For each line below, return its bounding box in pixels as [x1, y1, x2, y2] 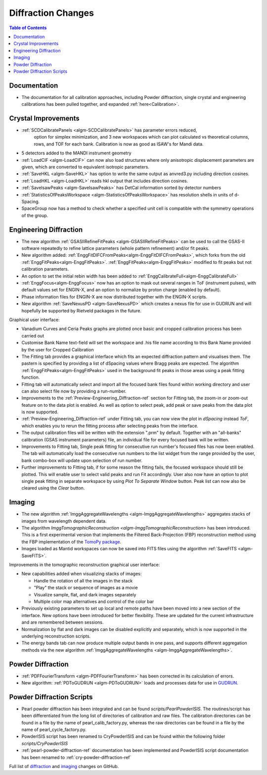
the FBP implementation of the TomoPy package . [21, 538, 121, 544]
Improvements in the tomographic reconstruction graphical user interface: [9, 562, 160, 568]
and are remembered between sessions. [21, 619, 104, 626]
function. [21, 374, 40, 381]
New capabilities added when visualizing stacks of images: [21, 571, 142, 577]
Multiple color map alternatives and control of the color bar [34, 598, 154, 604]
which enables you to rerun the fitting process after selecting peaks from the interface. [21, 423, 199, 429]
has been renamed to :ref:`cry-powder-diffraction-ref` [21, 754, 132, 760]
